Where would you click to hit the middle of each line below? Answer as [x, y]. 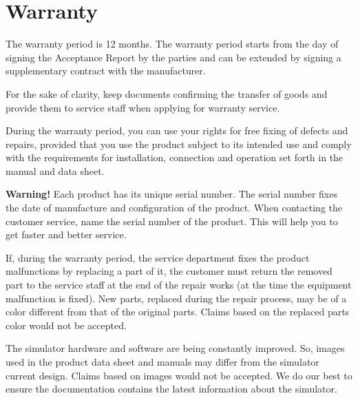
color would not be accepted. [66, 325]
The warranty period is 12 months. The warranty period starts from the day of [172, 44]
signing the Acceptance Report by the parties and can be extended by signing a [173, 57]
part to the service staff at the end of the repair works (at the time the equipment [179, 285]
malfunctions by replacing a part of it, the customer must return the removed [169, 271]
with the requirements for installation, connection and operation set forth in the [175, 157]
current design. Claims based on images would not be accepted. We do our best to [179, 375]
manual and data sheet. [55, 170]
